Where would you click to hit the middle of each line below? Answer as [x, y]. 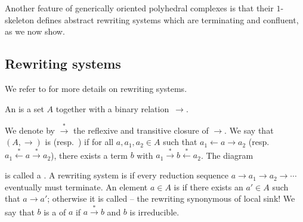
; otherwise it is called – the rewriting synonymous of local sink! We [171, 198]
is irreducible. [154, 212]
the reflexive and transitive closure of [141, 130]
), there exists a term [89, 155]
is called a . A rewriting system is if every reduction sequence [117, 175]
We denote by [30, 130]
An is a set [24, 108]
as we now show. [35, 31]
